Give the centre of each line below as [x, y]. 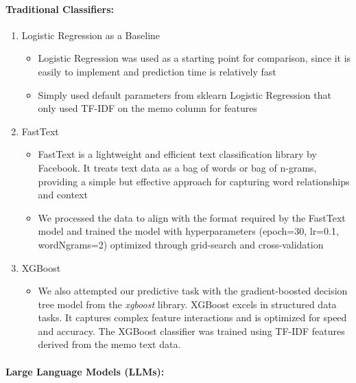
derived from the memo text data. [109, 344]
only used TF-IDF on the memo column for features [147, 108]
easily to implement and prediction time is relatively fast [157, 71]
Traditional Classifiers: [60, 9]
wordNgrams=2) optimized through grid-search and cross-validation [181, 244]
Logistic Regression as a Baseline [91, 35]
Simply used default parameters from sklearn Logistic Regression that [185, 94]
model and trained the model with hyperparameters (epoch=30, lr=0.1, [188, 231]
